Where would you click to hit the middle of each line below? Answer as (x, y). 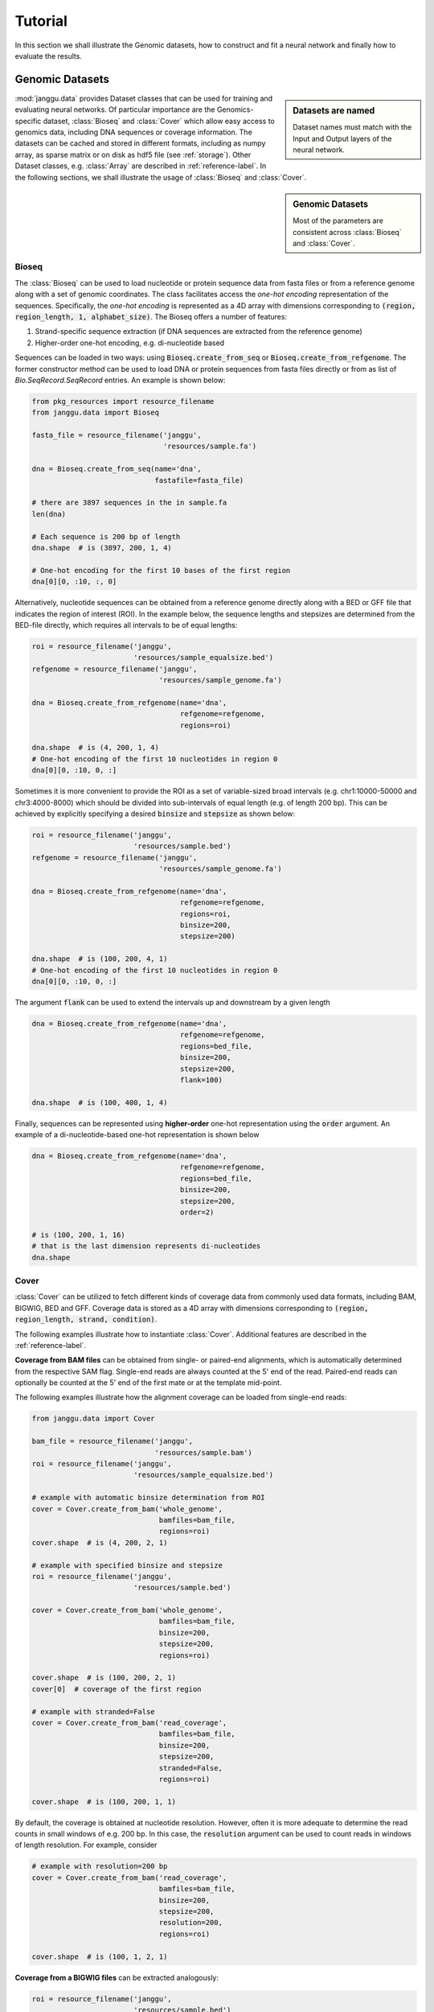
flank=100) (201, 1080)
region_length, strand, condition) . (86, 1319)
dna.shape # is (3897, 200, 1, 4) (102, 548)
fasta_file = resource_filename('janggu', (117, 435)
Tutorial (41, 21)
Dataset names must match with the (352, 127)
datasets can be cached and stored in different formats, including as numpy (140, 143)
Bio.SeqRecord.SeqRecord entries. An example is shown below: (120, 380)
